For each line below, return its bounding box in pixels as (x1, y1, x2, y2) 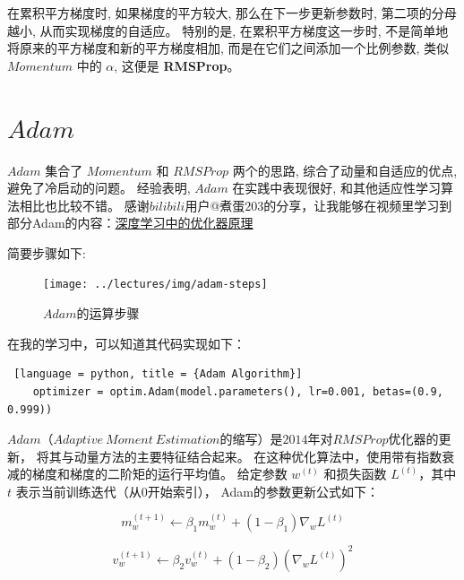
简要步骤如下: (7, 243, 86, 262)
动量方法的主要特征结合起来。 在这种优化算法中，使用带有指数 (73, 446, 443, 465)
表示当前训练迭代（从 (15, 481, 142, 500)
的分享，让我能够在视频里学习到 (263, 195, 452, 214)
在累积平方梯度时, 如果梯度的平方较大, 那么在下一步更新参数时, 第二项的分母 (7, 4, 457, 22)
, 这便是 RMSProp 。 (114, 56, 240, 74)
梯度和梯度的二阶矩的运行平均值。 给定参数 (31, 464, 288, 483)
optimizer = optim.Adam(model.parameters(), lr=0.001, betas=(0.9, (32, 385, 443, 398)
